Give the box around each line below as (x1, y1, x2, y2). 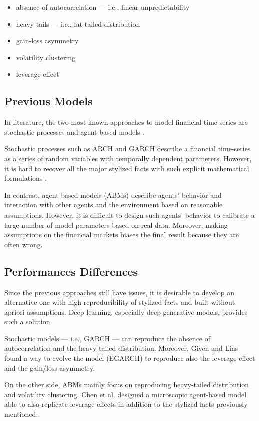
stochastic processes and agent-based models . (4, 126, 145, 137)
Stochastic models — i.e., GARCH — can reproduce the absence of (4, 333, 211, 343)
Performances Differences (4, 263, 138, 279)
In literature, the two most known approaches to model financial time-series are (4, 117, 248, 127)
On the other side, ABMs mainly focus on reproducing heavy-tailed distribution (4, 379, 249, 390)
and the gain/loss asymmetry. (4, 362, 95, 373)
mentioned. (4, 409, 38, 419)
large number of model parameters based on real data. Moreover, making (4, 219, 228, 230)
